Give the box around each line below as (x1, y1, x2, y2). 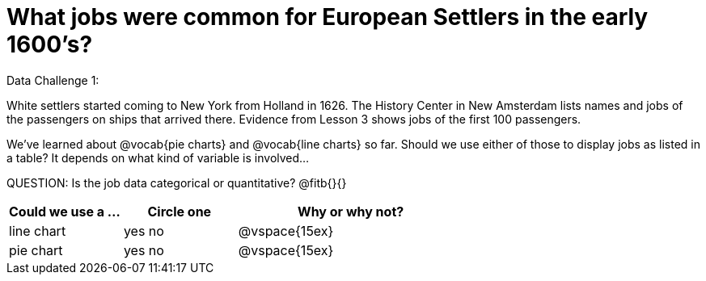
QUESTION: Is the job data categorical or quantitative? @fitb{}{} (6, 175, 347, 190)
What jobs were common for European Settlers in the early (6, 3, 649, 31)
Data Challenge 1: (6, 73, 99, 87)
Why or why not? (298, 203, 404, 220)
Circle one (147, 203, 212, 220)
